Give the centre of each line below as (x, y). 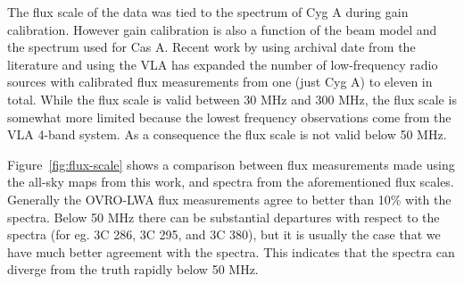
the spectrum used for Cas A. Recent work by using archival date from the (211, 47)
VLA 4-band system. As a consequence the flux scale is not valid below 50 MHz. (227, 134)
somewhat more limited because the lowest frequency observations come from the (229, 117)
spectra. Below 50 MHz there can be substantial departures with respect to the (224, 217)
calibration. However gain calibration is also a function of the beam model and (222, 29)
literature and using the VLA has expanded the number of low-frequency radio (223, 64)
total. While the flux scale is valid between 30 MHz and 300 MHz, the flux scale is (232, 99)
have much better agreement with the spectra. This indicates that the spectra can (231, 251)
